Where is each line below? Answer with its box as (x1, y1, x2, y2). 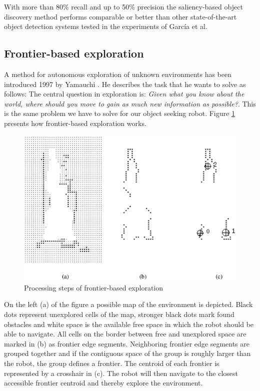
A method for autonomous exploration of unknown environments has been (4, 68, 231, 79)
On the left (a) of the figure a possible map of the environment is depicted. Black (4, 299, 253, 309)
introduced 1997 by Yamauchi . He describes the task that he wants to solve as (4, 78, 246, 89)
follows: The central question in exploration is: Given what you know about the (4, 88, 244, 99)
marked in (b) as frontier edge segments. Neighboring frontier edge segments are (4, 338, 250, 348)
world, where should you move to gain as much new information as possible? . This (4, 98, 256, 108)
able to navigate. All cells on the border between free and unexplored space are (4, 328, 246, 339)
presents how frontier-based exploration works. (4, 117, 146, 128)
